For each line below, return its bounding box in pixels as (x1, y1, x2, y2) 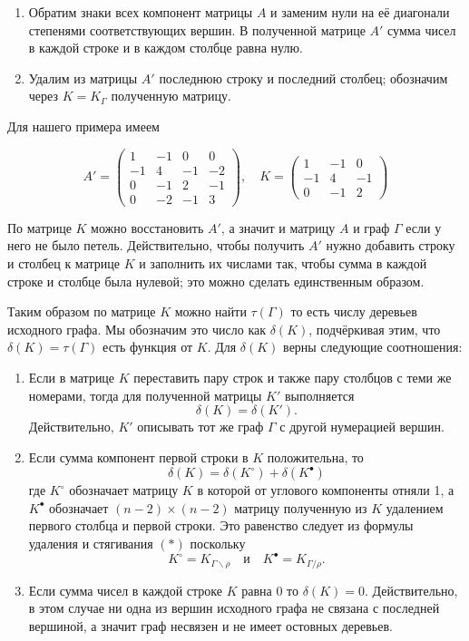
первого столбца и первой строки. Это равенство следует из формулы (28, 516, 414, 535)
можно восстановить (91, 218, 204, 237)
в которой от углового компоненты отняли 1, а (197, 481, 454, 500)
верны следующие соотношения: (283, 337, 463, 356)
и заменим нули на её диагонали (270, 3, 450, 21)
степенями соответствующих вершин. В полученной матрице (28, 20, 366, 39)
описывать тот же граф (137, 417, 264, 436)
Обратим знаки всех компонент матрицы (28, 3, 253, 21)
